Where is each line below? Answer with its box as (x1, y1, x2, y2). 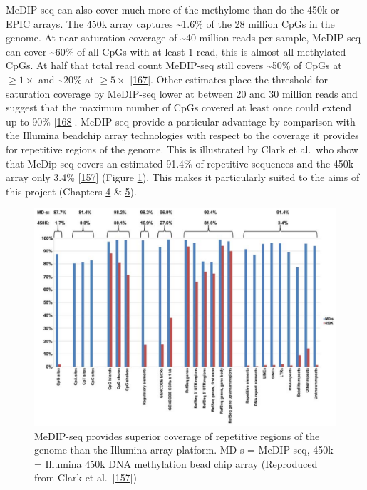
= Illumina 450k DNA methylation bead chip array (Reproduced (34, 456, 318, 471)
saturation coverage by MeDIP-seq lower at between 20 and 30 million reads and (6, 86, 358, 101)
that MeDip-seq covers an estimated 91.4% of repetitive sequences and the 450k (6, 155, 354, 170)
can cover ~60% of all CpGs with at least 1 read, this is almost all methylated (6, 44, 346, 58)
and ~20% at (38, 71, 94, 86)
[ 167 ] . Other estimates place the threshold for (130, 71, 328, 86)
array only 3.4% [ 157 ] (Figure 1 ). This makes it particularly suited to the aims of (6, 170, 360, 185)
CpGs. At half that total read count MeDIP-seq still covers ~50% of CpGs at (6, 58, 342, 73)
